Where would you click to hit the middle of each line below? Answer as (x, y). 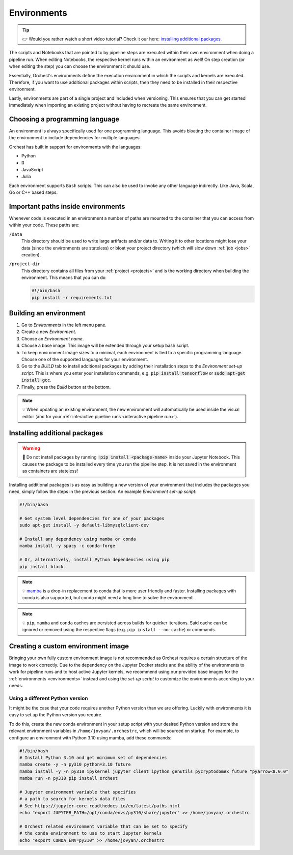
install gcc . (36, 380)
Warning (31, 448)
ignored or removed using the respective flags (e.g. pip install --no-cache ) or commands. (119, 630)
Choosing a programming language (64, 119)
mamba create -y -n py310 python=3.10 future (75, 764)
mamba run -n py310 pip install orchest (68, 778)
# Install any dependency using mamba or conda (78, 539)
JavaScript (32, 169)
